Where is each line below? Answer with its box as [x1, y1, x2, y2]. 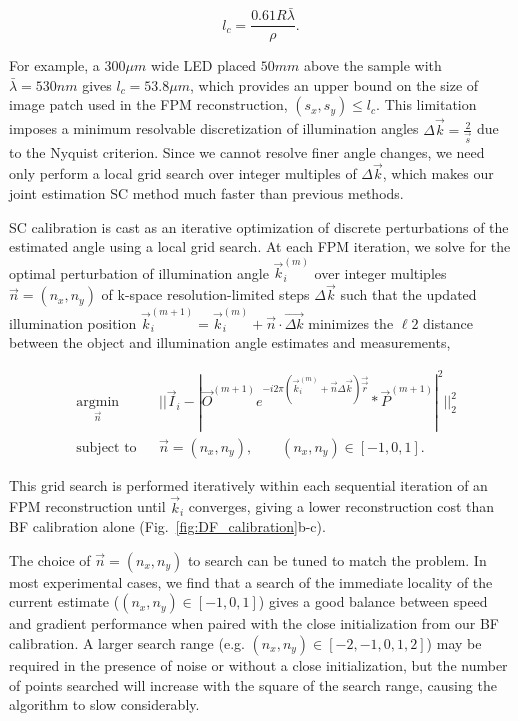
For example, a [9, 55, 100, 76]
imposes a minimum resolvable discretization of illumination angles [9, 118, 419, 139]
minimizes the [308, 312, 394, 333]
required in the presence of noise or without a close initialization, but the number [9, 654, 508, 675]
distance [423, 312, 473, 333]
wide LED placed [150, 55, 257, 76]
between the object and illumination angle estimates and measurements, [9, 332, 451, 353]
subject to [76, 440, 137, 455]
